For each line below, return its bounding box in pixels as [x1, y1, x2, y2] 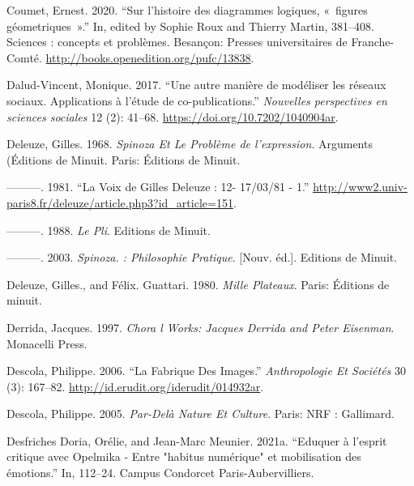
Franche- [351, 33, 395, 50]
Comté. [6, 49, 42, 66]
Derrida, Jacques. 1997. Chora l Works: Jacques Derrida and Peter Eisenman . [6, 318, 395, 335]
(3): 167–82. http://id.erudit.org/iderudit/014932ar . [6, 377, 264, 394]
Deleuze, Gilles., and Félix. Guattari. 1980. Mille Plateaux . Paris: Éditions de [6, 275, 390, 292]
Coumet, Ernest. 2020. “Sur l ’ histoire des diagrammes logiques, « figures [6, 2, 368, 18]
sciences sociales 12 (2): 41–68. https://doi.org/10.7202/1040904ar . [6, 108, 339, 125]
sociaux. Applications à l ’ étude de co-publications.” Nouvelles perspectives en [6, 92, 387, 109]
